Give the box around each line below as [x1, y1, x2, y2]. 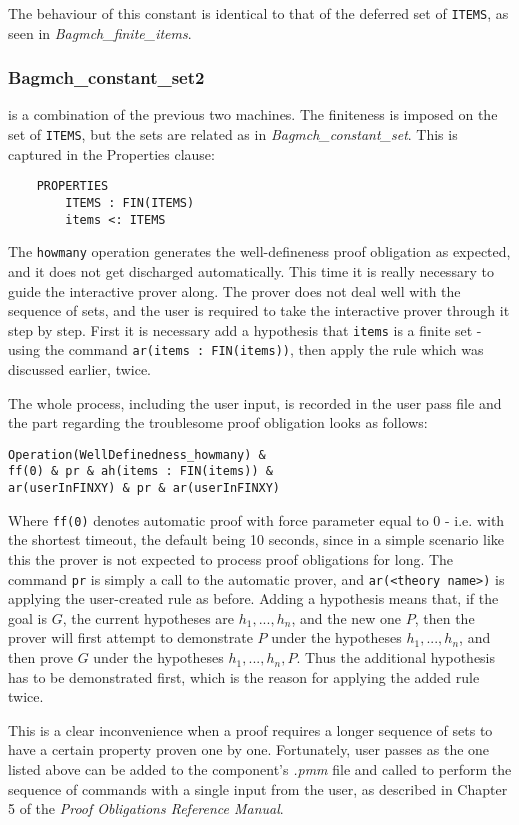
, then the [414, 607, 475, 628]
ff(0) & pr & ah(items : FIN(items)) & [8, 464, 273, 479]
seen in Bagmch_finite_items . [8, 22, 192, 43]
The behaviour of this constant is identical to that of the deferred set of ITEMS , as [8, 3, 509, 23]
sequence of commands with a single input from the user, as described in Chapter [8, 778, 508, 799]
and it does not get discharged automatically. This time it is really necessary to [8, 260, 494, 281]
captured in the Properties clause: [8, 143, 215, 164]
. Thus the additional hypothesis [296, 647, 496, 668]
